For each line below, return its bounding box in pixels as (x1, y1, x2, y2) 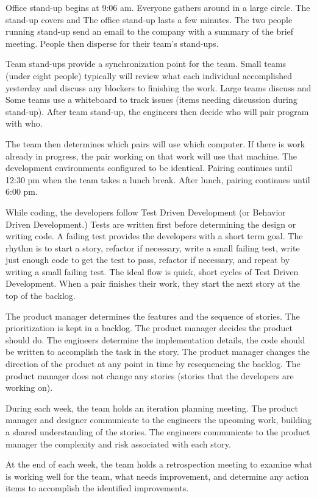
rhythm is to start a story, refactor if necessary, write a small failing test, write (5, 241, 300, 254)
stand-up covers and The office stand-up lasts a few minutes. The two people (5, 13, 293, 26)
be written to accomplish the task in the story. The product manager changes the (5, 345, 310, 358)
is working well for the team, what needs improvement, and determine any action (5, 469, 309, 482)
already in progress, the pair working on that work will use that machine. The (5, 149, 297, 162)
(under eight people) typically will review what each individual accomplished (5, 69, 292, 82)
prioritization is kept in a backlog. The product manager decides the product (5, 321, 293, 334)
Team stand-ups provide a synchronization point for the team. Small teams (5, 57, 287, 70)
